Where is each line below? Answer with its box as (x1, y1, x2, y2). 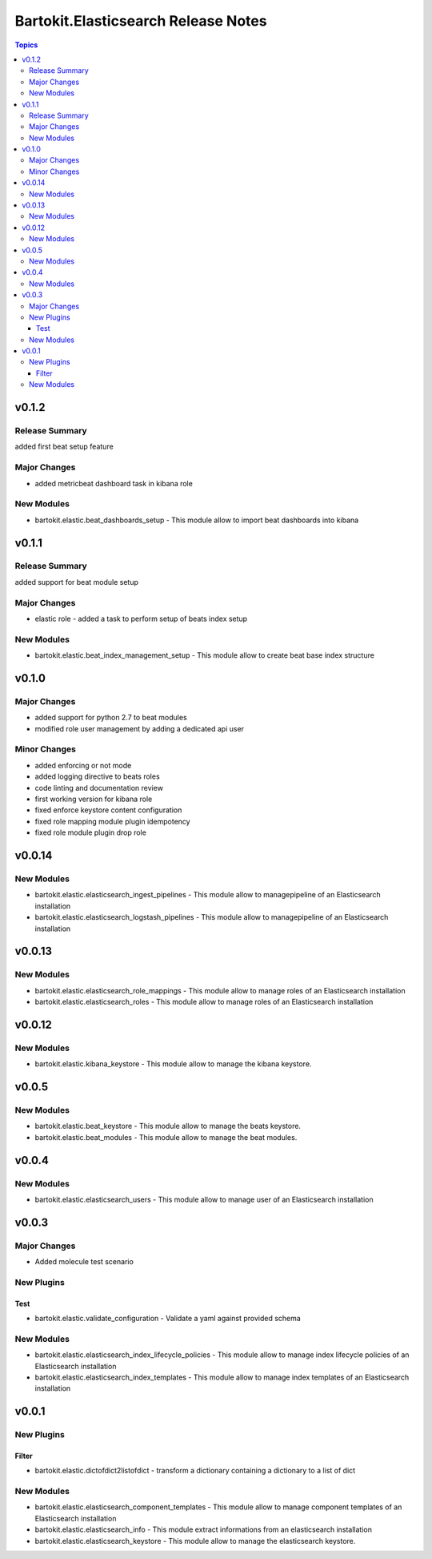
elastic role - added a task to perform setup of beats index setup (34, 614, 248, 623)
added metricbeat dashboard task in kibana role (34, 478, 194, 488)
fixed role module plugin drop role (34, 828, 147, 837)
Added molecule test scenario (34, 1257, 134, 1267)
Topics (14, 40, 38, 50)
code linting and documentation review (34, 783, 164, 792)
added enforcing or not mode (34, 760, 132, 770)
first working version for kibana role (34, 794, 153, 804)
